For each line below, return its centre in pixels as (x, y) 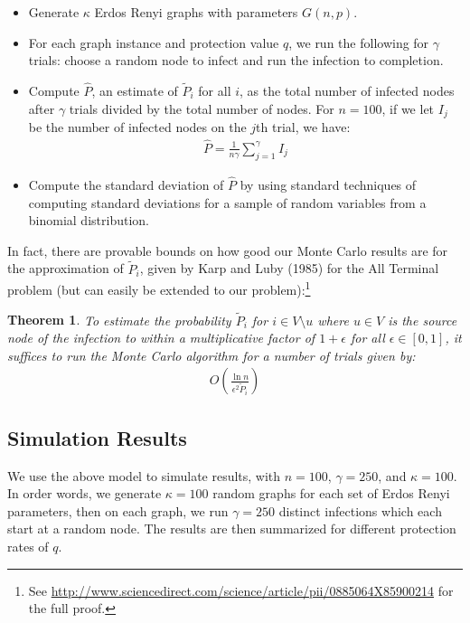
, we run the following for (359, 42)
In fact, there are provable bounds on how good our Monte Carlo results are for (228, 250)
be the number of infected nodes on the (137, 127)
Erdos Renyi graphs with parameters (196, 12)
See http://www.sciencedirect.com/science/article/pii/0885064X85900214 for (241, 590)
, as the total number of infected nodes (347, 90)
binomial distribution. (89, 220)
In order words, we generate (85, 493)
